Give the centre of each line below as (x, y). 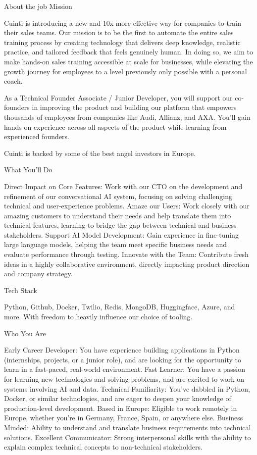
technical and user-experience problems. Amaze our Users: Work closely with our (127, 206)
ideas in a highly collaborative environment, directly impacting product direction (127, 264)
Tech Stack (21, 290)
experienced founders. (37, 136)
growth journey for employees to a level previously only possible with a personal (126, 71)
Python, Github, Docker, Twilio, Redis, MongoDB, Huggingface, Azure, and (120, 307)
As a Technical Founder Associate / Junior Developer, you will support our (118, 97)
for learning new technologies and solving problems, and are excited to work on (124, 379)
